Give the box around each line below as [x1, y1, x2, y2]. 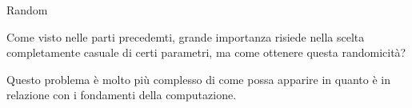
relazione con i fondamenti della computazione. [6, 86, 237, 103]
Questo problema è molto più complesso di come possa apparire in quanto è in [6, 70, 390, 87]
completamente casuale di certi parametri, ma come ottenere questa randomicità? [6, 44, 406, 61]
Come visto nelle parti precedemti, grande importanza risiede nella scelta [6, 28, 365, 45]
